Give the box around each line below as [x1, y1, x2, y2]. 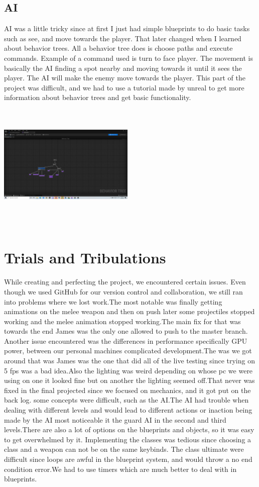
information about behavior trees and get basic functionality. [4, 92, 191, 103]
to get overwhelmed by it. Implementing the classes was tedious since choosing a [4, 434, 251, 444]
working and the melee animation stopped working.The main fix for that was [4, 316, 241, 326]
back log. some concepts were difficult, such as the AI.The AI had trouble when [4, 395, 249, 405]
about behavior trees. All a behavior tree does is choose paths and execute [4, 43, 233, 53]
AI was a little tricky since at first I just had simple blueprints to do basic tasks [4, 23, 250, 34]
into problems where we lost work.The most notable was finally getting [4, 296, 222, 307]
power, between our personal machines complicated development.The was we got [4, 345, 252, 356]
